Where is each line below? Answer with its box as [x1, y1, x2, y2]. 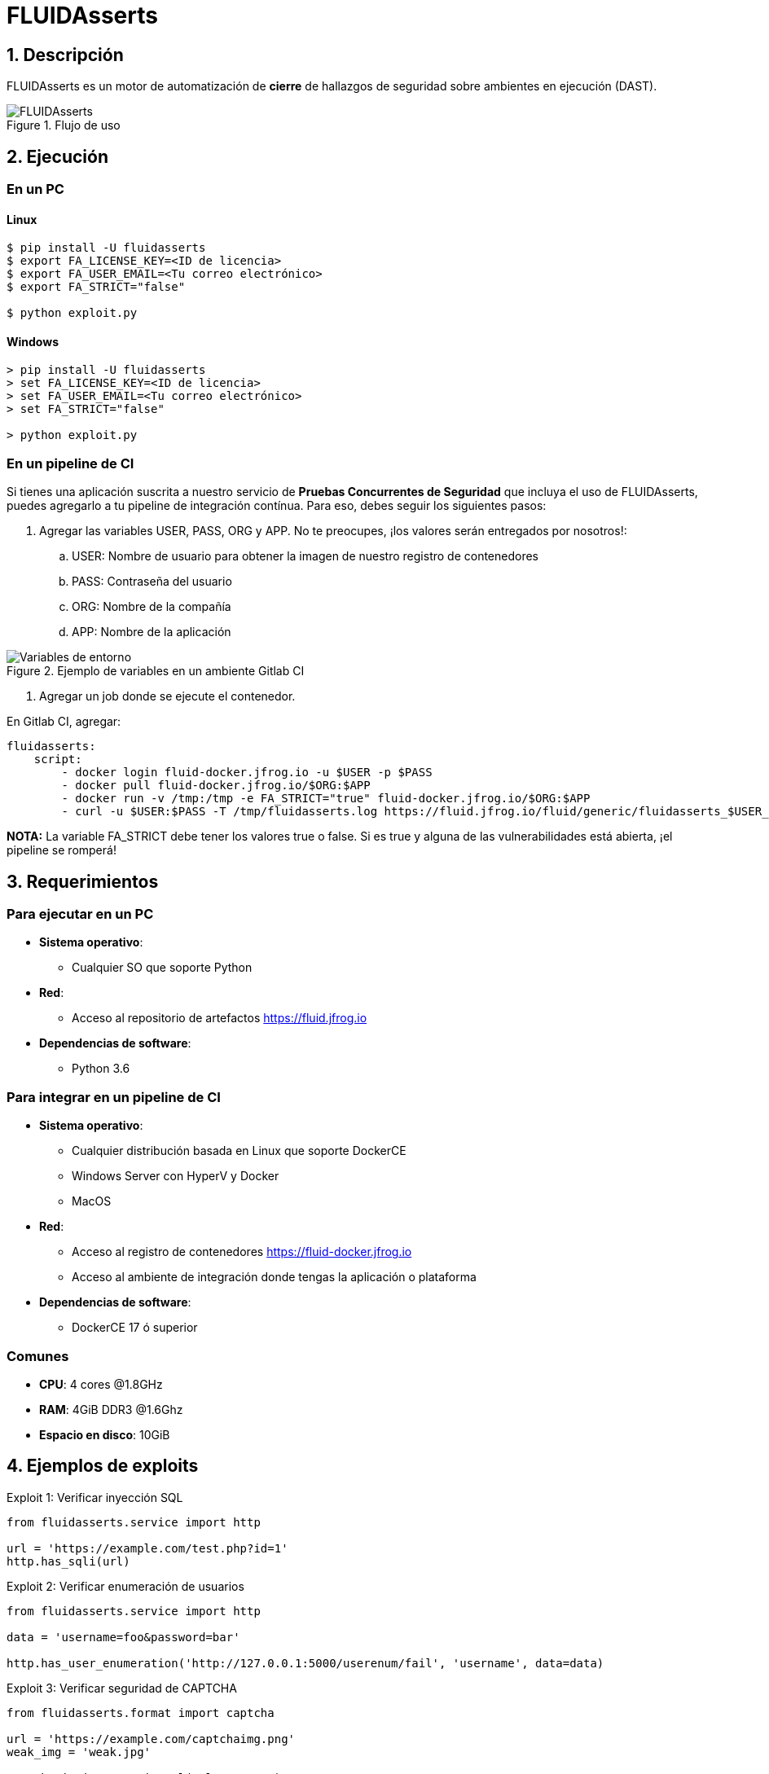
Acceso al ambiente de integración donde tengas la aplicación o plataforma [72, 1270, 477, 1284]
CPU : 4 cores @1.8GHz [39, 1377, 163, 1391]
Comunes [7, 1347, 69, 1364]
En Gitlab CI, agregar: [7, 714, 121, 729]
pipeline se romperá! [7, 843, 116, 858]
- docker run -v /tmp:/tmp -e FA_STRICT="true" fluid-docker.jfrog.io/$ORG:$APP [61, 792, 591, 806]
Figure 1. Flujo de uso [7, 118, 121, 133]
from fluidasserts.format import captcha [7, 1706, 275, 1719]
